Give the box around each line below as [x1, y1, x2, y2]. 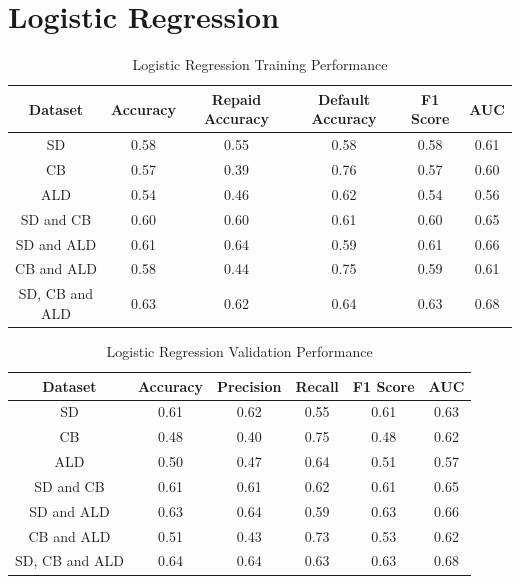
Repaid [211, 88, 262, 109]
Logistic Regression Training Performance [132, 54, 388, 75]
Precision [217, 375, 282, 396]
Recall [295, 375, 339, 396]
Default [317, 88, 371, 109]
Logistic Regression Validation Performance [106, 340, 373, 361]
